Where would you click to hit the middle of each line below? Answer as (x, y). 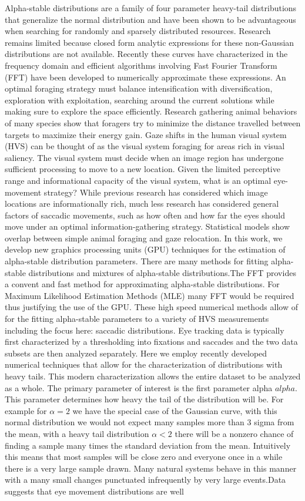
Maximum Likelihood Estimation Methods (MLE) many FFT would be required (150, 295)
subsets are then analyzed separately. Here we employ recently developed (136, 353)
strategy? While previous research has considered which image (156, 192)
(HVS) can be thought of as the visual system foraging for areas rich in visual (145, 146)
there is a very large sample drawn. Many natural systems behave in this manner (151, 468)
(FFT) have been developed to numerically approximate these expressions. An (145, 77)
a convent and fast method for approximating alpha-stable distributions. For (142, 284)
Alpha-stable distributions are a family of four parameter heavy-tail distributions (151, 8)
